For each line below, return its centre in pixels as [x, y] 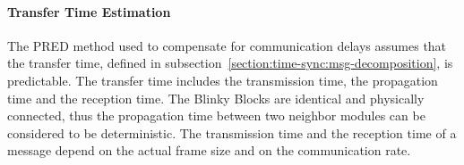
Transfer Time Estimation [89, 11]
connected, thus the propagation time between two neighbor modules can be [216, 115]
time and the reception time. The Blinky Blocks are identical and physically [216, 98]
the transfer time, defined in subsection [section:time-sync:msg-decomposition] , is [230, 63]
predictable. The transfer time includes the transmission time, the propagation [223, 80]
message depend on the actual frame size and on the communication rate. [209, 150]
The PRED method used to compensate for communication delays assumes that [227, 45]
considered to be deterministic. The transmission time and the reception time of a [232, 132]
